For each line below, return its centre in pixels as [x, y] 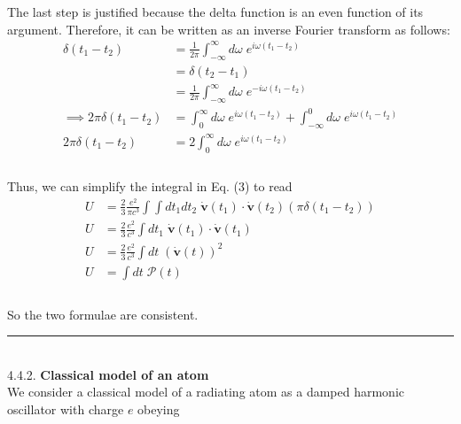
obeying [159, 409]
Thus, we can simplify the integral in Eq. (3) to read [150, 186]
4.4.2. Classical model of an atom [108, 374]
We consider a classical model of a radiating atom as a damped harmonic [206, 392]
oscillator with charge [66, 409]
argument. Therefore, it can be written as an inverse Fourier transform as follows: [229, 29]
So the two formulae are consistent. [103, 314]
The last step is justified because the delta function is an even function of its [215, 12]
